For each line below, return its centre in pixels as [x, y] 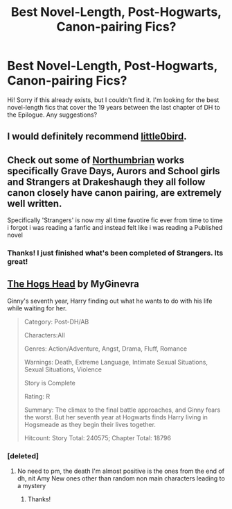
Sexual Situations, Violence [63, 369]
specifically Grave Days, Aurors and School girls [114, 171]
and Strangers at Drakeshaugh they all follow [106, 182]
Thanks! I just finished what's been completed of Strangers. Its [115, 253]
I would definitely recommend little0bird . [97, 136]
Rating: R [37, 396]
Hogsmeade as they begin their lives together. [90, 424]
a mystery [32, 486]
